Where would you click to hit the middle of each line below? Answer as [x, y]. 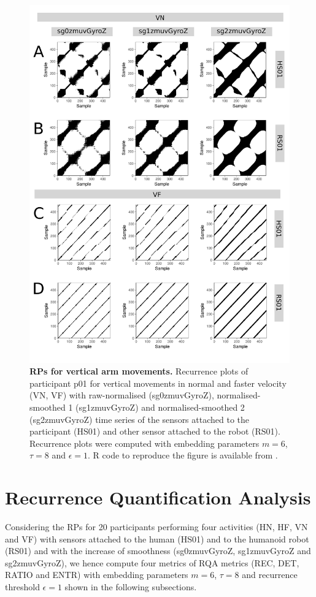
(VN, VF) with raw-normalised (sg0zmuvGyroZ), [122, 395]
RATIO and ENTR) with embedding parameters [97, 575]
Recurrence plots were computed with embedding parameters [145, 443]
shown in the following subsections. [131, 587]
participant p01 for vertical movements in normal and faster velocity [158, 383]
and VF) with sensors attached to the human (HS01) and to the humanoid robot [157, 538]
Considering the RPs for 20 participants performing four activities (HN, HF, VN [156, 527]
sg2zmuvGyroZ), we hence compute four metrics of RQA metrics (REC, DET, [152, 562]
